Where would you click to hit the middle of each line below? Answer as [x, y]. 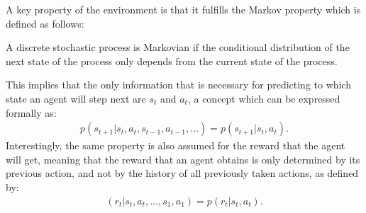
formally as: [31, 112]
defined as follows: [45, 23]
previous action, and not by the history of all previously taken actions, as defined [182, 173]
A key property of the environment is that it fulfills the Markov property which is [183, 9]
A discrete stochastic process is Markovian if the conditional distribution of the [178, 47]
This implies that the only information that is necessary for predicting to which [179, 85]
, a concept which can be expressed [264, 98]
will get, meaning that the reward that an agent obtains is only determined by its [183, 159]
